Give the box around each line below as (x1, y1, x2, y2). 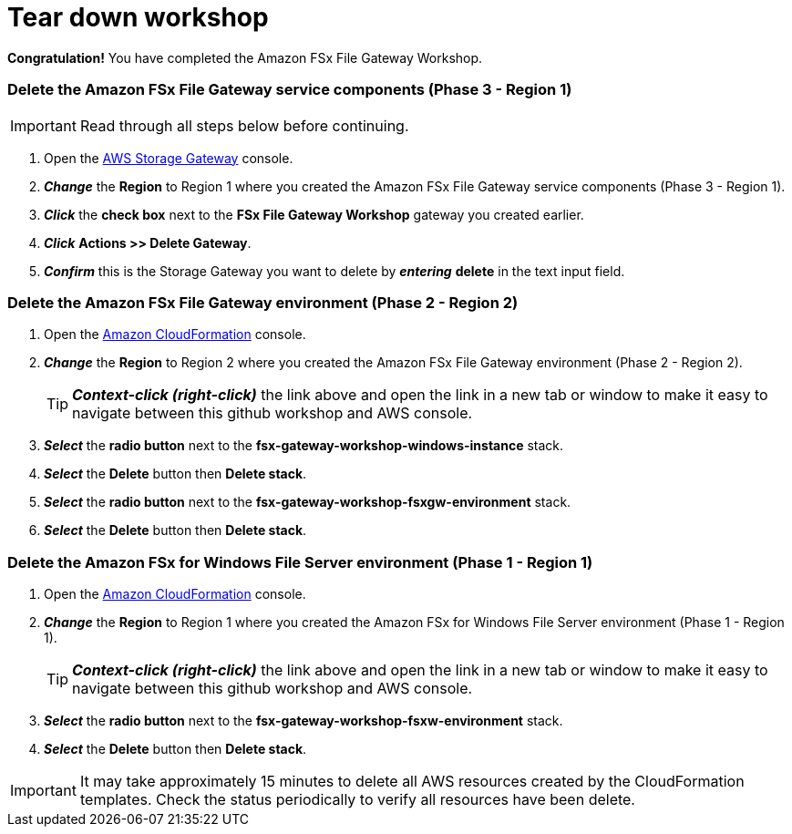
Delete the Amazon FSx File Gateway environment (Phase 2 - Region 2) (7, 293, 519, 312)
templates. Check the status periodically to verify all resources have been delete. (79, 790, 635, 808)
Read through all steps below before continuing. (79, 116, 409, 135)
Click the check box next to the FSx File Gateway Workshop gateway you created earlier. (44, 206, 584, 222)
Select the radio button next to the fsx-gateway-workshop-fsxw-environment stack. (44, 713, 563, 728)
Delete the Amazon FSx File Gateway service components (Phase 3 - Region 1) (7, 80, 572, 99)
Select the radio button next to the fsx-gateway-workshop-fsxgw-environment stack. (44, 494, 571, 510)
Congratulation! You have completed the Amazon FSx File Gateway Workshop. (7, 49, 483, 66)
